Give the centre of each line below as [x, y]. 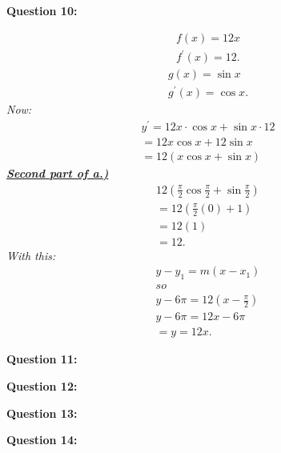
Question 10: [42, 10]
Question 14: [42, 440]
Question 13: [42, 413]
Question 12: [42, 385]
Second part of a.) [58, 173]
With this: [31, 255]
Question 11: [42, 359]
